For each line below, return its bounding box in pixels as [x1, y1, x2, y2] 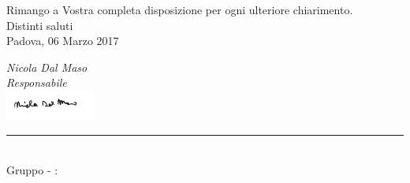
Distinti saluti [6, 17, 73, 33]
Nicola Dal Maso [6, 58, 88, 75]
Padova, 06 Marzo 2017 [6, 32, 119, 49]
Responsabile [6, 74, 67, 91]
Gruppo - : [6, 161, 58, 177]
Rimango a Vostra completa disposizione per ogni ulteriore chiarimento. [6, 2, 353, 17]
